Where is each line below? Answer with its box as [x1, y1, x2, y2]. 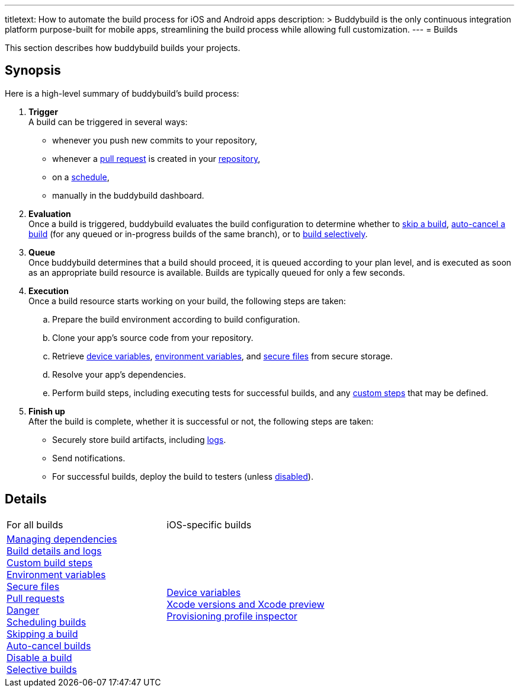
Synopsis [5, 63, 61, 78]
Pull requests [7, 592, 65, 604]
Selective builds [7, 663, 77, 675]
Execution [28, 285, 69, 296]
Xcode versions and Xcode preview [166, 598, 325, 610]
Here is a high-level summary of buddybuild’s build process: [5, 88, 239, 98]
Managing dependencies [7, 532, 117, 545]
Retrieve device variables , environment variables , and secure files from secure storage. [52, 350, 393, 361]
